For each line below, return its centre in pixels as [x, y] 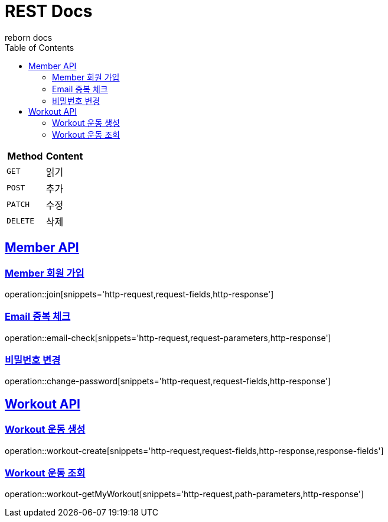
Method [25, 156]
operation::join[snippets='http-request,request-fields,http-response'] [139, 294]
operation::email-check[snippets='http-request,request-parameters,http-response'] [168, 338]
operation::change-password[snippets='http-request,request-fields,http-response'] [168, 381]
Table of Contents [40, 47]
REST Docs [49, 11]
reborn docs [29, 37]
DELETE [20, 221]
